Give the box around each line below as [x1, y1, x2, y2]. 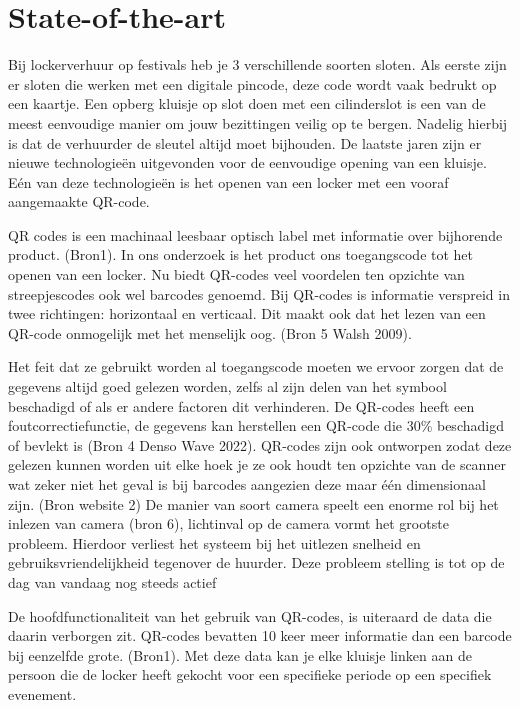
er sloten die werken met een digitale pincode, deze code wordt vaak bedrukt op [8, 73, 497, 94]
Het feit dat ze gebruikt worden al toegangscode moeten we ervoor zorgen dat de [8, 356, 504, 377]
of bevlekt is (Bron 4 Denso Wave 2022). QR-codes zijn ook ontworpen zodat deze [8, 434, 512, 455]
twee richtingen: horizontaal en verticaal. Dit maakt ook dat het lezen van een [8, 303, 486, 324]
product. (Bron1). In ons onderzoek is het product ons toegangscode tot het [8, 244, 474, 265]
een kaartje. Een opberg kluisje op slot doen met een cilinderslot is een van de [8, 93, 486, 114]
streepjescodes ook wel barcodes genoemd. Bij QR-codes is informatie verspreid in [8, 283, 510, 304]
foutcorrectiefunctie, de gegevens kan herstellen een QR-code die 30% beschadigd [8, 415, 504, 436]
